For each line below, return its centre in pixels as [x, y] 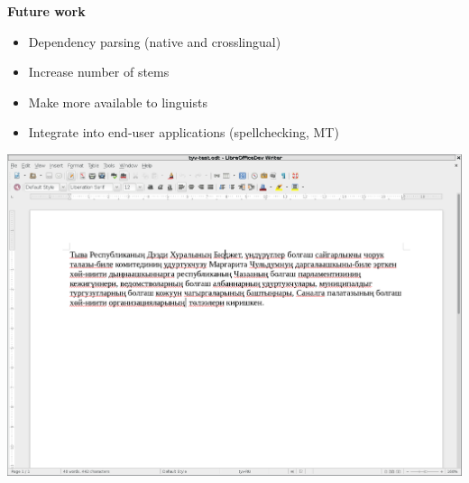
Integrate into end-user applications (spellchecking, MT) [184, 132]
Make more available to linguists [118, 102]
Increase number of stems [99, 72]
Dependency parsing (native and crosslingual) [155, 41]
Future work [46, 11]
